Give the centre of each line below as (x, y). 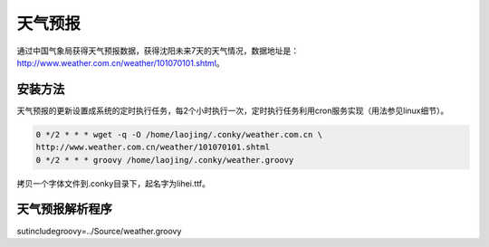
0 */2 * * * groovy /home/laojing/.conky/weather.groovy (165, 160)
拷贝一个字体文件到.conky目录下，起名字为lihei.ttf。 (113, 183)
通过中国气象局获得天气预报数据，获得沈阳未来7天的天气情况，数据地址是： (158, 51)
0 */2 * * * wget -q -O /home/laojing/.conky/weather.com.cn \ (179, 134)
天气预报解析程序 (64, 209)
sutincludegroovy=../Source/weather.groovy (99, 231)
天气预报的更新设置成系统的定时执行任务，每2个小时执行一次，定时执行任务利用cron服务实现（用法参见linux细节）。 (233, 110)
